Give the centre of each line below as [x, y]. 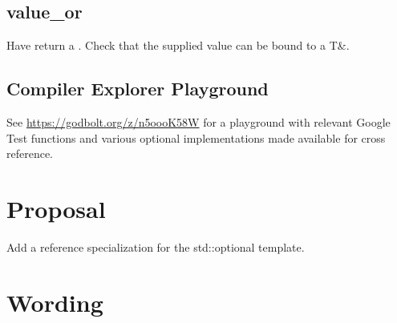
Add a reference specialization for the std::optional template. [156, 246]
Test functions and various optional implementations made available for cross [196, 137]
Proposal [56, 208]
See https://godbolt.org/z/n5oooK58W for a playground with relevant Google [198, 122]
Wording [55, 302]
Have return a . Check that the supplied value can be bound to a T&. [178, 45]
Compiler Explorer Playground [138, 89]
